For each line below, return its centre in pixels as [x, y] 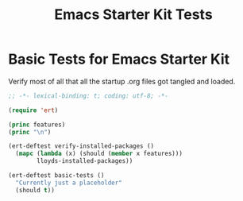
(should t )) [35, 190]
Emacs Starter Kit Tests [133, 15]
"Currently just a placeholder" [69, 183]
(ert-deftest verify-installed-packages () [81, 146]
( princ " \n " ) [30, 132]
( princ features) [37, 125]
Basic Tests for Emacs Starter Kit [119, 59]
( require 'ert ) [33, 110]
